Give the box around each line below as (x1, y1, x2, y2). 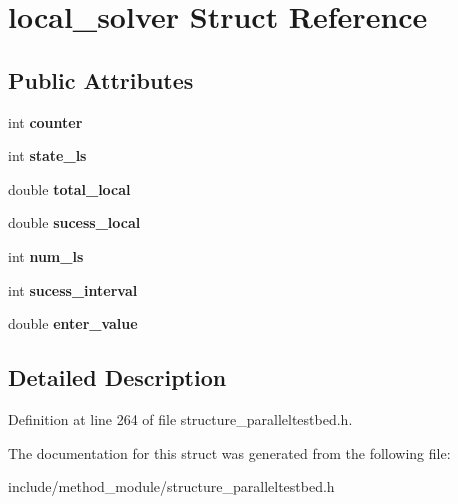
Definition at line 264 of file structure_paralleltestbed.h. (8, 408, 353, 429)
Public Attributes (8, 64, 194, 95)
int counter (8, 111, 83, 132)
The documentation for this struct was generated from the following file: (8, 442, 451, 463)
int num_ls (8, 245, 84, 266)
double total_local (8, 178, 131, 199)
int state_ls (8, 145, 87, 166)
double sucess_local (8, 212, 141, 233)
